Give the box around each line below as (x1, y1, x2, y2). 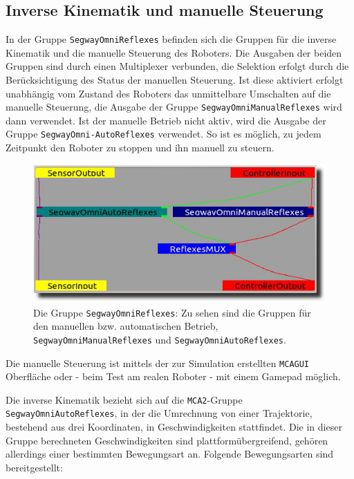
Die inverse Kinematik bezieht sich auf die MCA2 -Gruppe (6, 392, 243, 406)
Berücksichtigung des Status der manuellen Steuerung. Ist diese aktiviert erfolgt (6, 73, 344, 87)
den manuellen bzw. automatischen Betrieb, (33, 319, 218, 333)
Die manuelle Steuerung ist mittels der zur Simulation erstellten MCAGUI (6, 355, 310, 370)
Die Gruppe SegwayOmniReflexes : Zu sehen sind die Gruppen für (33, 305, 311, 319)
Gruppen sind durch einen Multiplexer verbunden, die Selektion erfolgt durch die (6, 59, 349, 73)
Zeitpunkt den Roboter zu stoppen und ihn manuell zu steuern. (6, 140, 274, 155)
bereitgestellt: (6, 460, 63, 474)
